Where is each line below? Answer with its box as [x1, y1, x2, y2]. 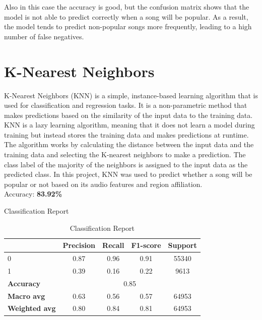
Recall [102, 240, 124, 250]
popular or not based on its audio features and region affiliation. [4, 178, 203, 189]
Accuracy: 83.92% [4, 188, 62, 199]
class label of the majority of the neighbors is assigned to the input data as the [4, 159, 248, 169]
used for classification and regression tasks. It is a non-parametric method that [4, 100, 247, 110]
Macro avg [8, 290, 45, 301]
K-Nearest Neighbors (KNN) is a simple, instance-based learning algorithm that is [4, 90, 258, 100]
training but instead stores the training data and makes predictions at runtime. [4, 129, 249, 140]
